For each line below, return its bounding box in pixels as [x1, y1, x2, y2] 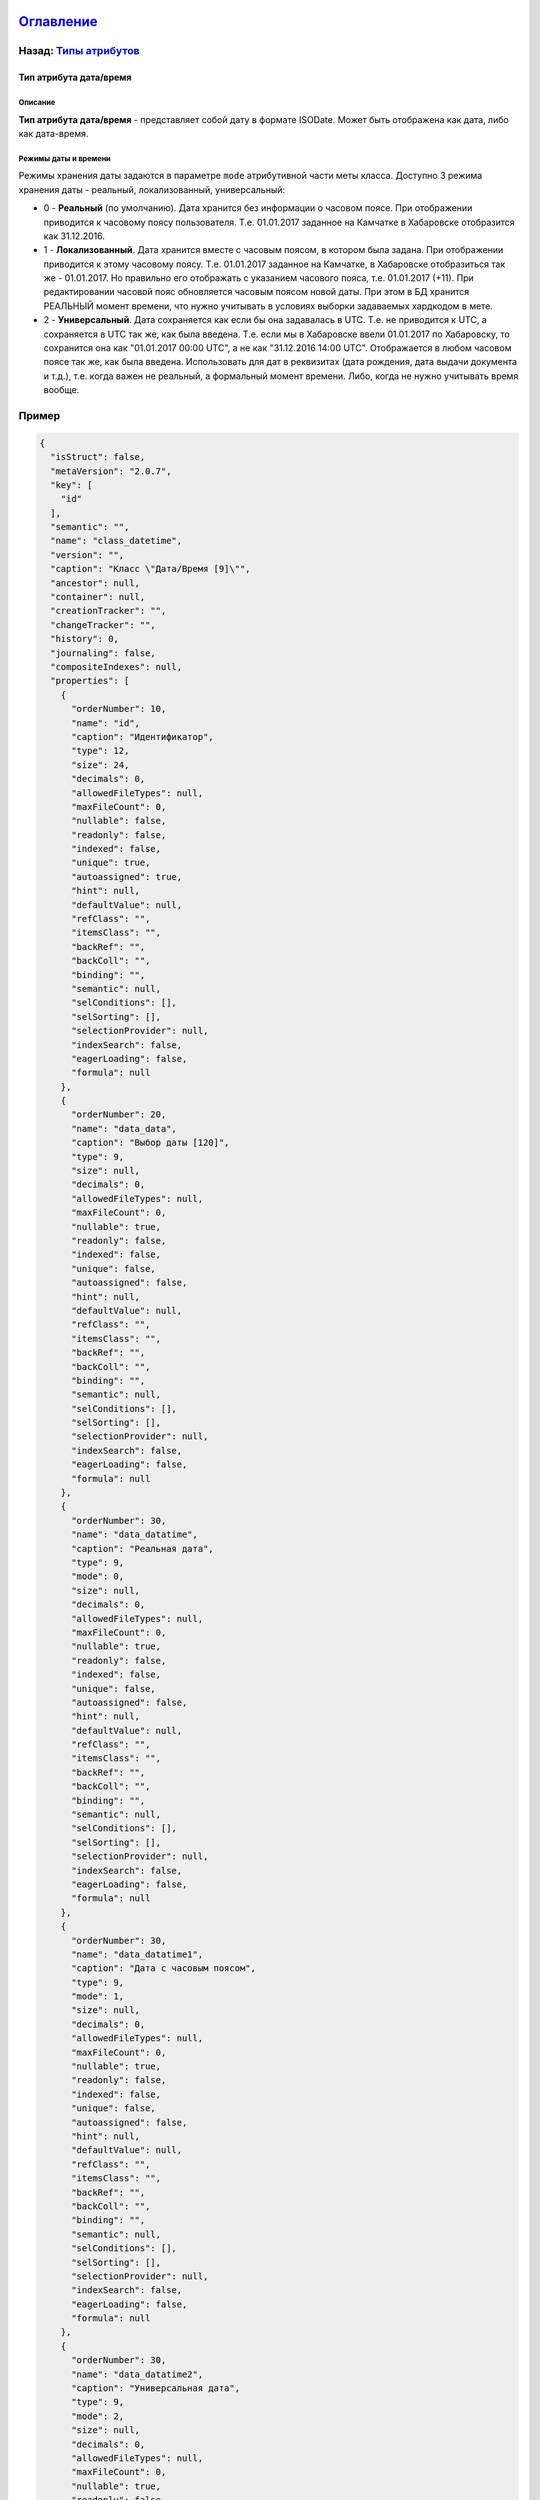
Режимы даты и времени [18, 153, 112, 164]
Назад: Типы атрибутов [18, 44, 140, 58]
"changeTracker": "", [50, 619, 157, 630]
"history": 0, [50, 633, 120, 645]
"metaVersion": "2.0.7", [50, 465, 172, 477]
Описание [18, 97, 56, 107]
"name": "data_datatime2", [71, 2368, 204, 2380]
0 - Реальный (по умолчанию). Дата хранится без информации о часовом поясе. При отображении [43, 202, 473, 214]
